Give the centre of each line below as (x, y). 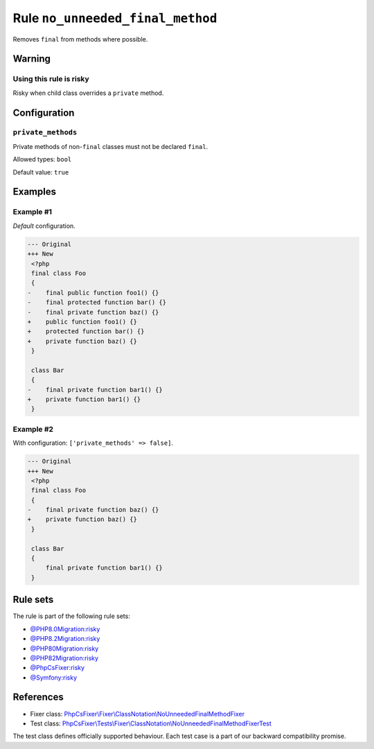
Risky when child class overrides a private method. (88, 93)
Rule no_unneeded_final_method (115, 18)
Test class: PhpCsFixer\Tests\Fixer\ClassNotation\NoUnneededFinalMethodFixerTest (151, 723)
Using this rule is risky (51, 79)
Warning (32, 59)
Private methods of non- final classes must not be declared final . (110, 146)
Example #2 (33, 429)
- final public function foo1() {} (93, 292)
